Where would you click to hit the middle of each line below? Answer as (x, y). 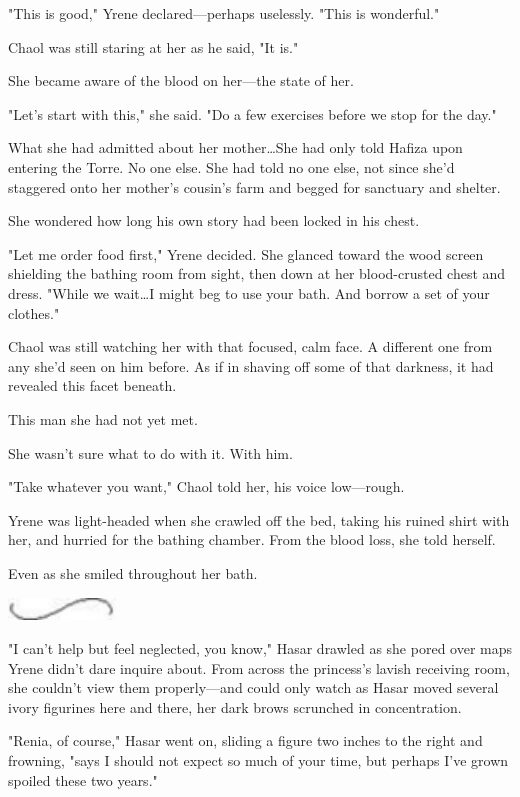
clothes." (34, 312)
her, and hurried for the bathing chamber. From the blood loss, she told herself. (252, 539)
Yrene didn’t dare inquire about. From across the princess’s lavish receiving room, (259, 667)
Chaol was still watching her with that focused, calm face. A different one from (250, 346)
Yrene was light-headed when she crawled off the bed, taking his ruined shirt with (259, 519)
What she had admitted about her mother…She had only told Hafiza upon (235, 147)
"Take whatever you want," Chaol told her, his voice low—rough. (206, 486)
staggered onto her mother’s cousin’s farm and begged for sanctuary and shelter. (254, 186)
